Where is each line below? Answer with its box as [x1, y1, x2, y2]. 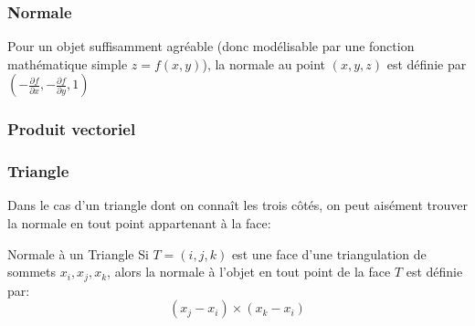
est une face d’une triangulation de [231, 244, 427, 263]
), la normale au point [202, 54, 326, 73]
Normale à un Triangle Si [7, 244, 149, 263]
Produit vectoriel [7, 118, 136, 141]
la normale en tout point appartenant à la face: [7, 214, 271, 233]
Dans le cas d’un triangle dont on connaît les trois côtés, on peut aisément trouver [7, 195, 469, 215]
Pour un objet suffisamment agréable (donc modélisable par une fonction [7, 37, 415, 56]
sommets [7, 262, 57, 281]
